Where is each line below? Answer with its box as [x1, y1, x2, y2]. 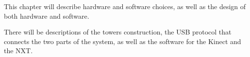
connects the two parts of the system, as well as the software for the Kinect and [4, 36, 241, 46]
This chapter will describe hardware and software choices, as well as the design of [4, 1, 246, 11]
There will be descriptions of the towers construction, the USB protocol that [4, 27, 232, 37]
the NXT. [4, 46, 33, 56]
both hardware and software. [4, 11, 89, 21]
